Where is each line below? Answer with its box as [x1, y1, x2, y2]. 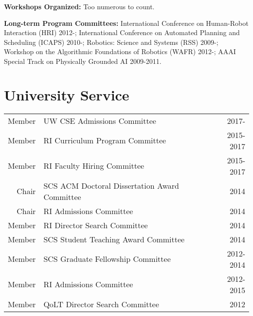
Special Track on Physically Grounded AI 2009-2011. [4, 56, 162, 66]
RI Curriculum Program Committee [43, 135, 166, 146]
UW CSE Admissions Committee [43, 115, 156, 126]
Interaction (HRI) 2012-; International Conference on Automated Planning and [4, 27, 240, 38]
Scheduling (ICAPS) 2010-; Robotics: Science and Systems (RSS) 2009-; [4, 37, 218, 47]
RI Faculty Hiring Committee [43, 160, 145, 172]
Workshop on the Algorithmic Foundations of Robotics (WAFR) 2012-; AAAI [4, 46, 236, 57]
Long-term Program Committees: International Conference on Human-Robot [4, 18, 249, 28]
